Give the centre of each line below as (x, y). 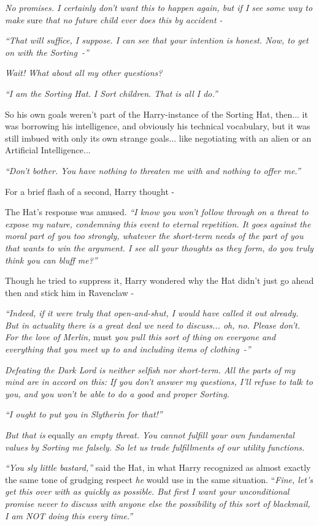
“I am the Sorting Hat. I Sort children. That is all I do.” (111, 93)
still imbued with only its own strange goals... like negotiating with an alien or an (158, 138)
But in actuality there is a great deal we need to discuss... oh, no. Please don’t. (152, 325)
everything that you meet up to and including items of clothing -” (128, 349)
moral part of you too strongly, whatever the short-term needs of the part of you (154, 236)
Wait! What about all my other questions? (84, 73)
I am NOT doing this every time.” (69, 515)
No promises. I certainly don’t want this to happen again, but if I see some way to (159, 7)
